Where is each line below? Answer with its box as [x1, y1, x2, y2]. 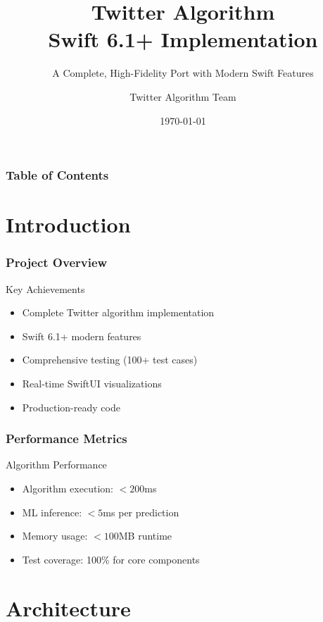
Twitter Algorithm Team [129, 89, 236, 104]
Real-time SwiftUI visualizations [22, 375, 162, 390]
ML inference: [22, 504, 82, 519]
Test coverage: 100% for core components [22, 552, 200, 566]
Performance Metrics [6, 430, 127, 447]
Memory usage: [22, 528, 88, 543]
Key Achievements [6, 281, 85, 296]
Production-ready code [22, 399, 120, 414]
